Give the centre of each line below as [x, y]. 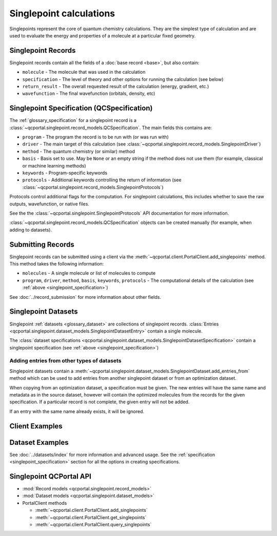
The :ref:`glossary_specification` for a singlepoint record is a [73, 120]
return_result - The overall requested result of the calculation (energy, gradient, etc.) [116, 87]
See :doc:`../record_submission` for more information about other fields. [85, 297]
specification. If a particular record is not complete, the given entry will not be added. [100, 402]
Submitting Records [42, 244]
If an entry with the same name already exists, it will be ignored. [77, 411]
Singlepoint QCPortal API [51, 476]
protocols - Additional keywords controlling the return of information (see [102, 180]
